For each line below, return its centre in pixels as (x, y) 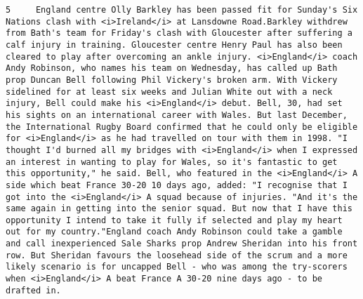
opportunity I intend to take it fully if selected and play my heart (174, 220)
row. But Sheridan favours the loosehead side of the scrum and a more (177, 255)
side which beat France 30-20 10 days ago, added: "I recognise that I (177, 185)
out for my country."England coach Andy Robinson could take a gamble (174, 232)
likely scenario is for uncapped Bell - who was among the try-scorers (177, 267)
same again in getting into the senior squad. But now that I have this (179, 209)
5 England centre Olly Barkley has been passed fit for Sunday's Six (182, 10)
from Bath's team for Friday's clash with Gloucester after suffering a (179, 33)
